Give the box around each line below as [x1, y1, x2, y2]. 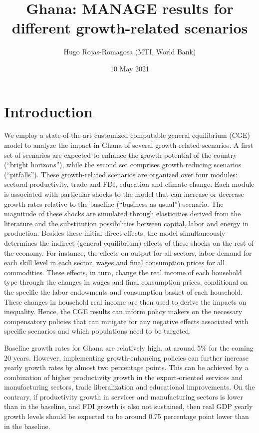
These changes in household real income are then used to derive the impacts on [4, 296, 247, 307]
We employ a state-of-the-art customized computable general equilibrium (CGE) [4, 130, 250, 140]
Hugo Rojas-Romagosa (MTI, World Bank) [63, 46, 196, 57]
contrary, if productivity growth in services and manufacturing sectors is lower [4, 391, 244, 402]
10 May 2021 [110, 63, 150, 73]
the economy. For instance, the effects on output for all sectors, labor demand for [4, 247, 252, 258]
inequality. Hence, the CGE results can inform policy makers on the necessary [4, 306, 243, 317]
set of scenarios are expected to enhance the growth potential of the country [4, 149, 237, 160]
